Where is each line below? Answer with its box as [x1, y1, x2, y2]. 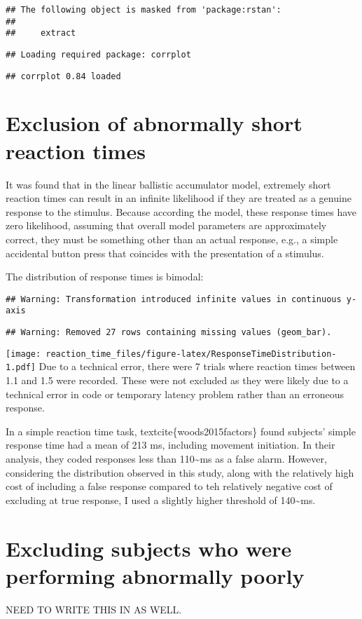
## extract [6, 28, 76, 39]
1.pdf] [6, 362, 36, 373]
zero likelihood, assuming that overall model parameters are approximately [6, 218, 327, 233]
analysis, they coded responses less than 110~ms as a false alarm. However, [6, 451, 327, 465]
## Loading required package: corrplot [6, 49, 191, 60]
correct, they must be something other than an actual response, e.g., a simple [6, 231, 338, 246]
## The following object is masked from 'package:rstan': [6, 5, 281, 15]
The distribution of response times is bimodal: [6, 269, 204, 284]
